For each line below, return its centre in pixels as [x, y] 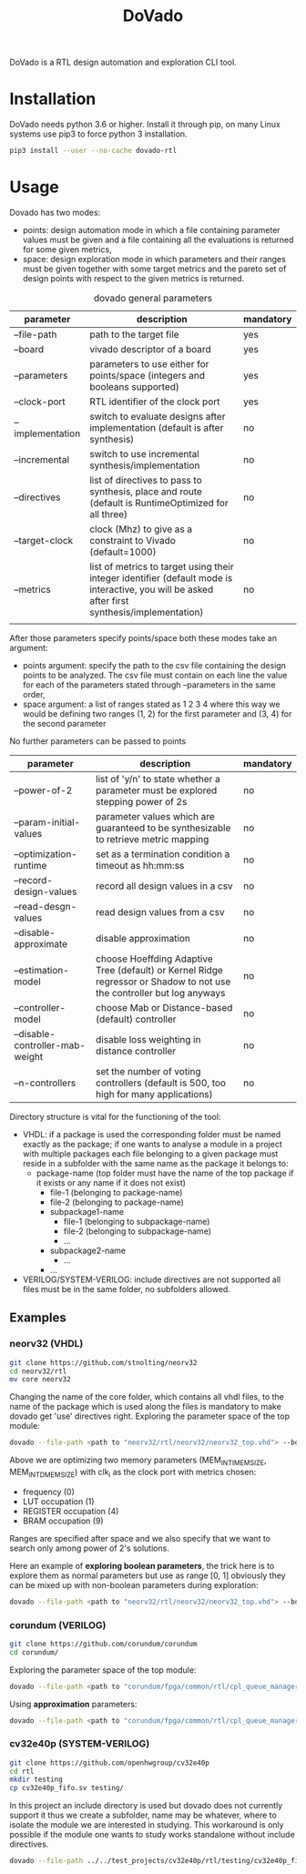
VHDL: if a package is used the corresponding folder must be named [152, 1134]
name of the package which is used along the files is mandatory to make [146, 1407]
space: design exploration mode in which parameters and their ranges [154, 259]
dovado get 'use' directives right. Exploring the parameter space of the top [149, 1416]
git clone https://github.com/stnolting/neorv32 [103, 1362]
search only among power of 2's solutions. [90, 1548]
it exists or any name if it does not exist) [111, 1182]
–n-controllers [45, 1083]
